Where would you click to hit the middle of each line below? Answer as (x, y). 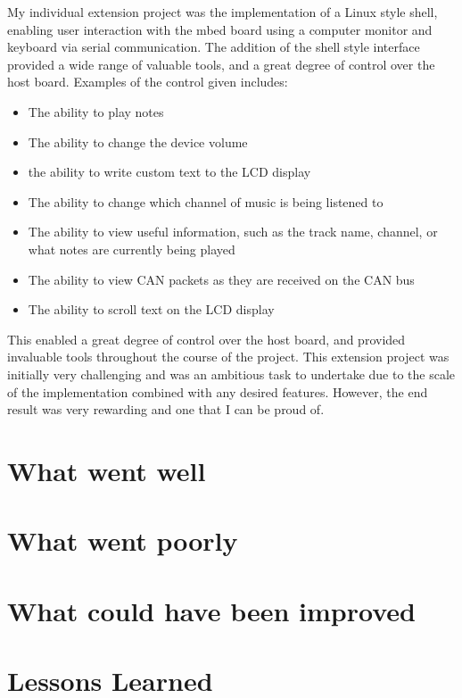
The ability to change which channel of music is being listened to (206, 201)
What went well (107, 470)
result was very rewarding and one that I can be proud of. (166, 409)
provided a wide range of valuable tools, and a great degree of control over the (221, 64)
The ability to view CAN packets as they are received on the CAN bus (221, 279)
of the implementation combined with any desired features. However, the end (218, 391)
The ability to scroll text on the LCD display (151, 309)
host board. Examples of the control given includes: (148, 82)
